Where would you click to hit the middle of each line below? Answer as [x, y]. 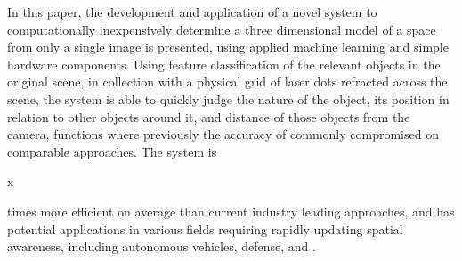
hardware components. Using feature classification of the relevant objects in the [224, 64]
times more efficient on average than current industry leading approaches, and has [231, 211]
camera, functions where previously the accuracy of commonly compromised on [223, 134]
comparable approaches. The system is [112, 151]
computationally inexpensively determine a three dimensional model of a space [222, 29]
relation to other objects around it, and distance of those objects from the [209, 116]
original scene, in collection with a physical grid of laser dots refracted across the [227, 82]
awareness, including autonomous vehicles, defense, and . [162, 246]
